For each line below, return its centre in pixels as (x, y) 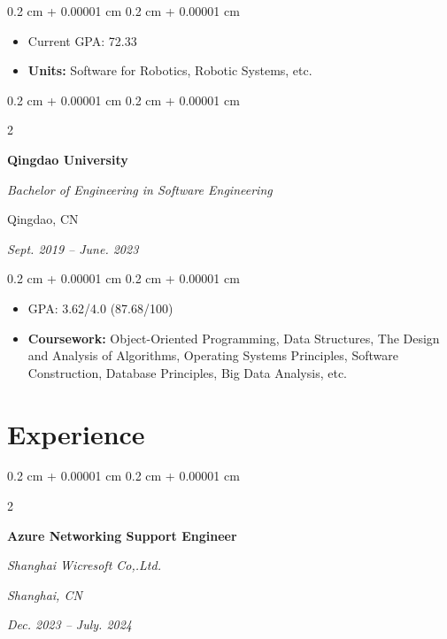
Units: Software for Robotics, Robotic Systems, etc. (170, 70)
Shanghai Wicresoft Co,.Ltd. (84, 565)
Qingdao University (68, 159)
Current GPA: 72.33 (82, 40)
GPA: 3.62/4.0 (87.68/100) (100, 308)
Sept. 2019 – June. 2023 (73, 248)
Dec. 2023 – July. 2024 (70, 624)
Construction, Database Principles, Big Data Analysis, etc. (187, 372)
